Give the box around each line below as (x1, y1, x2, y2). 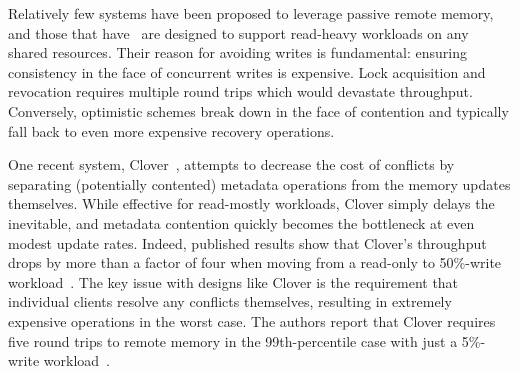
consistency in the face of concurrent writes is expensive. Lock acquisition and (8, 61, 486, 82)
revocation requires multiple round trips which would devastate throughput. (8, 81, 473, 102)
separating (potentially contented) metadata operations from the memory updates (8, 173, 511, 194)
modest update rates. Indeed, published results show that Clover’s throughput (8, 232, 487, 253)
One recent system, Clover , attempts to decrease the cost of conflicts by (8, 154, 455, 175)
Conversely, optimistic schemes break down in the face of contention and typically (8, 100, 509, 121)
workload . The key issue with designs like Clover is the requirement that (8, 271, 459, 292)
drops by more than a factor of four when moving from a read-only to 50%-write (8, 252, 502, 273)
